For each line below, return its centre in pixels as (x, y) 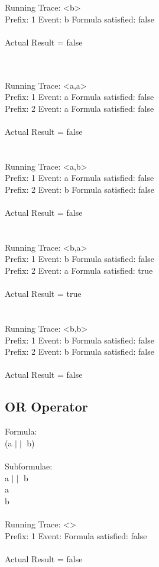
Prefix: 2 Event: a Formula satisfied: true (79, 270)
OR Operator (46, 406)
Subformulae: (29, 466)
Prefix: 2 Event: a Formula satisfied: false (79, 108)
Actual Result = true (43, 294)
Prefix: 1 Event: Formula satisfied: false (76, 535)
